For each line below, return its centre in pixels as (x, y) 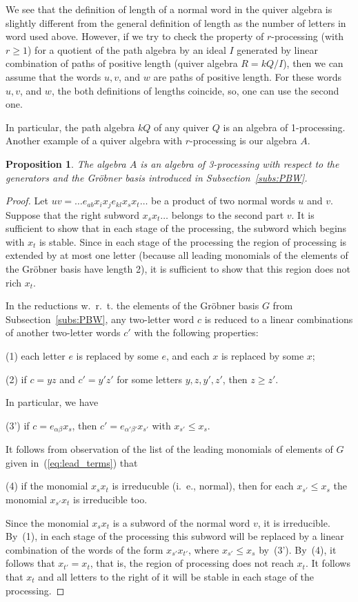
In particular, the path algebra (70, 127)
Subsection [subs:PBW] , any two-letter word (100, 319)
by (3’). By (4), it (298, 549)
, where (203, 549)
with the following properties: (196, 332)
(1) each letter (36, 355)
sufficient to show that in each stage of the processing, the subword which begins (176, 228)
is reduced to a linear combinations (279, 319)
